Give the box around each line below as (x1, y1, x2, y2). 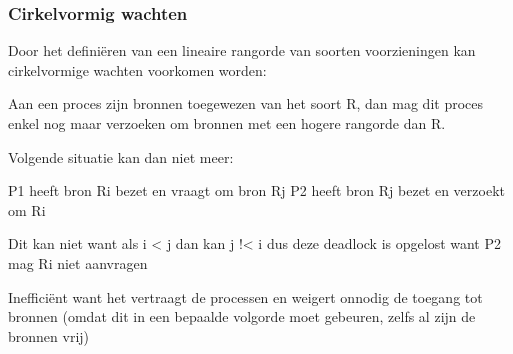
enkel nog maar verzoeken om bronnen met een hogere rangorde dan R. (8, 113, 446, 133)
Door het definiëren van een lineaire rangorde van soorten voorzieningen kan (8, 40, 476, 61)
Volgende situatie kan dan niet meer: (8, 146, 234, 167)
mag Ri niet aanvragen (8, 252, 148, 273)
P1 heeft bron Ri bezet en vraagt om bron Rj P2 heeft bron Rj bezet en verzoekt (8, 180, 505, 201)
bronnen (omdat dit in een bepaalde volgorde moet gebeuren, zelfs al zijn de (8, 306, 476, 327)
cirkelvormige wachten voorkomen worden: (8, 59, 267, 80)
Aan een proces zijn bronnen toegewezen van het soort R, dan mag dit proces (8, 93, 483, 114)
